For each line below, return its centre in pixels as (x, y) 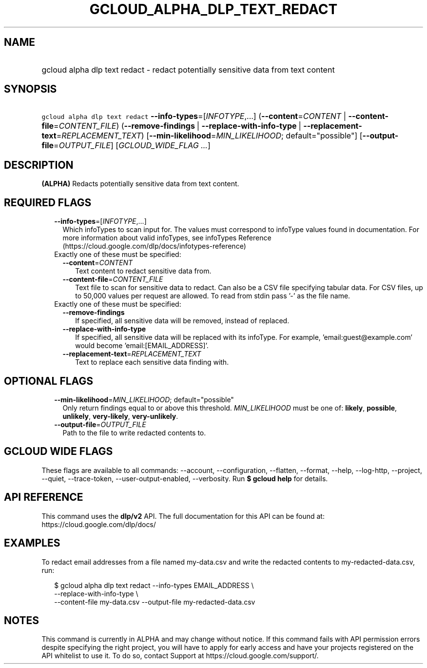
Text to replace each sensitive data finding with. (152, 362)
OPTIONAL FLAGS (49, 381)
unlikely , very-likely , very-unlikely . (120, 416)
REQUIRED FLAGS (48, 202)
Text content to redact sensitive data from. (143, 271)
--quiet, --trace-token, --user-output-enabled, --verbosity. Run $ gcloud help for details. (185, 478)
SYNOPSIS (30, 89)
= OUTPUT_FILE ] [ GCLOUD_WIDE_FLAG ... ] (132, 146)
